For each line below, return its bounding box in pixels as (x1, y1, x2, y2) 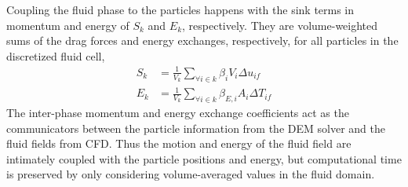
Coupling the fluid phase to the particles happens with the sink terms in (6, 2, 355, 17)
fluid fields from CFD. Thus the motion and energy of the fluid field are (6, 135, 352, 152)
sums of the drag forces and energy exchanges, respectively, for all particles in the (6, 32, 399, 49)
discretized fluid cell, (6, 47, 105, 64)
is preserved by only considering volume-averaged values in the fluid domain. (6, 166, 375, 182)
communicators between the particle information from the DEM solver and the (6, 119, 385, 136)
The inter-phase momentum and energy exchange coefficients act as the (6, 104, 349, 121)
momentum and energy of (6, 16, 129, 33)
